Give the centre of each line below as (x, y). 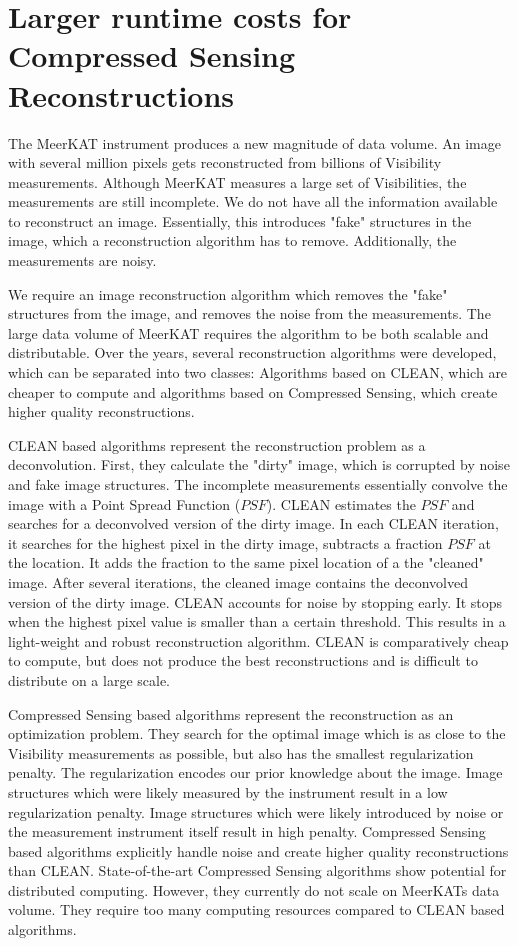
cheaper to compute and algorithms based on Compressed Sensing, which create (253, 391)
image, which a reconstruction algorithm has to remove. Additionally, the (232, 240)
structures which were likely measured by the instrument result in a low (228, 791)
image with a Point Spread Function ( (124, 503)
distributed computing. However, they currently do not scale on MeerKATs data (254, 889)
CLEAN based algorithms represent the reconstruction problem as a (217, 444)
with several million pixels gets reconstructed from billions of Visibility (225, 162)
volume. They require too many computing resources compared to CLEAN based (256, 909)
